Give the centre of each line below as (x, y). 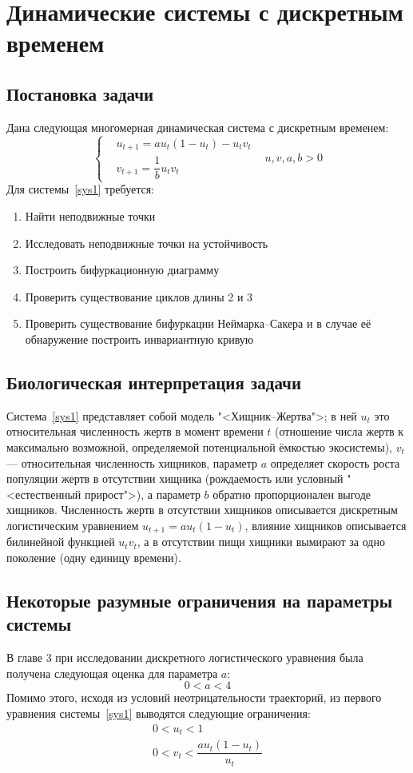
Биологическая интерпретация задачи (154, 382)
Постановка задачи (80, 93)
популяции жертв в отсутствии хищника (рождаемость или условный (175, 478)
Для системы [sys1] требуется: (80, 189)
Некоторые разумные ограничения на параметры (200, 600)
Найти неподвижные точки (90, 216)
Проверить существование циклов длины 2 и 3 (139, 296)
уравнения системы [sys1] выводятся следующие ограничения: (159, 713)
